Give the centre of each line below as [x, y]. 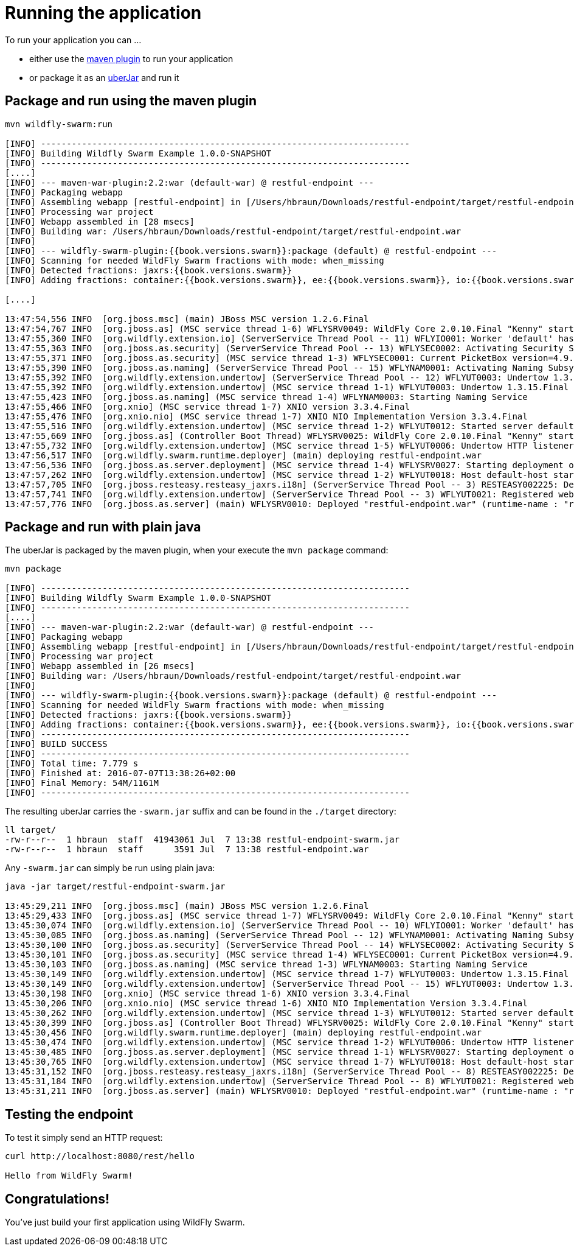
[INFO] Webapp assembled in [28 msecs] [100, 221]
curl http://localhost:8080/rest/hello [100, 1156]
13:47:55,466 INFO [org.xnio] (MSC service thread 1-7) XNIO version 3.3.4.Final [207, 406]
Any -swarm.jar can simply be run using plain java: [110, 868]
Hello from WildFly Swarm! [69, 1176]
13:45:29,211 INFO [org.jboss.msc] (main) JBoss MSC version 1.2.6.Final [187, 906]
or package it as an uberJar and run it [104, 77]
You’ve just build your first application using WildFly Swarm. [125, 1222]
